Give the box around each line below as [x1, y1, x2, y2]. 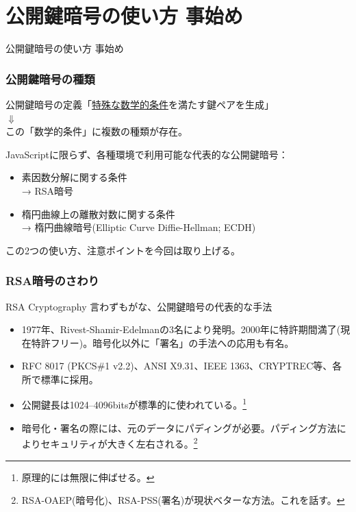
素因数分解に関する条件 [21, 170, 127, 184]
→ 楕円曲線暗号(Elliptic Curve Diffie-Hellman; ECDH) [21, 220, 256, 234]
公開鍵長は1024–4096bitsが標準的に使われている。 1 [21, 395, 247, 412]
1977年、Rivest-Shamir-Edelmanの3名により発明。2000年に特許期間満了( [21, 322, 341, 337]
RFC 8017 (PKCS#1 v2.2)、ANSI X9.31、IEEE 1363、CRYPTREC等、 [21, 358, 333, 373]
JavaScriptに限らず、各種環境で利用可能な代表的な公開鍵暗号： [5, 147, 288, 161]
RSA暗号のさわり [5, 272, 99, 289]
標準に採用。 [40, 371, 99, 386]
